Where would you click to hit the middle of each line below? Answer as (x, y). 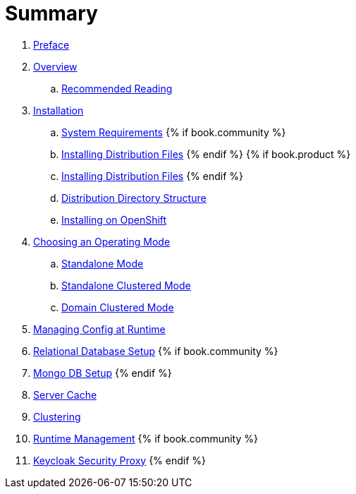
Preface (51, 44)
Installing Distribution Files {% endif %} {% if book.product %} (206, 154)
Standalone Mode (103, 263)
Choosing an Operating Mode (102, 241)
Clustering (57, 416)
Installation (59, 110)
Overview (55, 66)
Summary (51, 13)
